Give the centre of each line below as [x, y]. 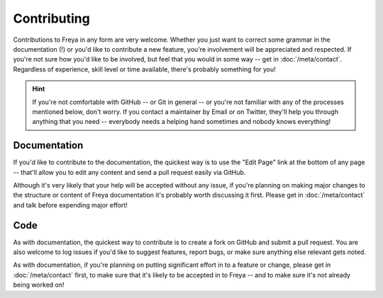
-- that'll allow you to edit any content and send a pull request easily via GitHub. [129, 172]
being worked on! [39, 285]
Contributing [51, 18]
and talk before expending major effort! [70, 205]
